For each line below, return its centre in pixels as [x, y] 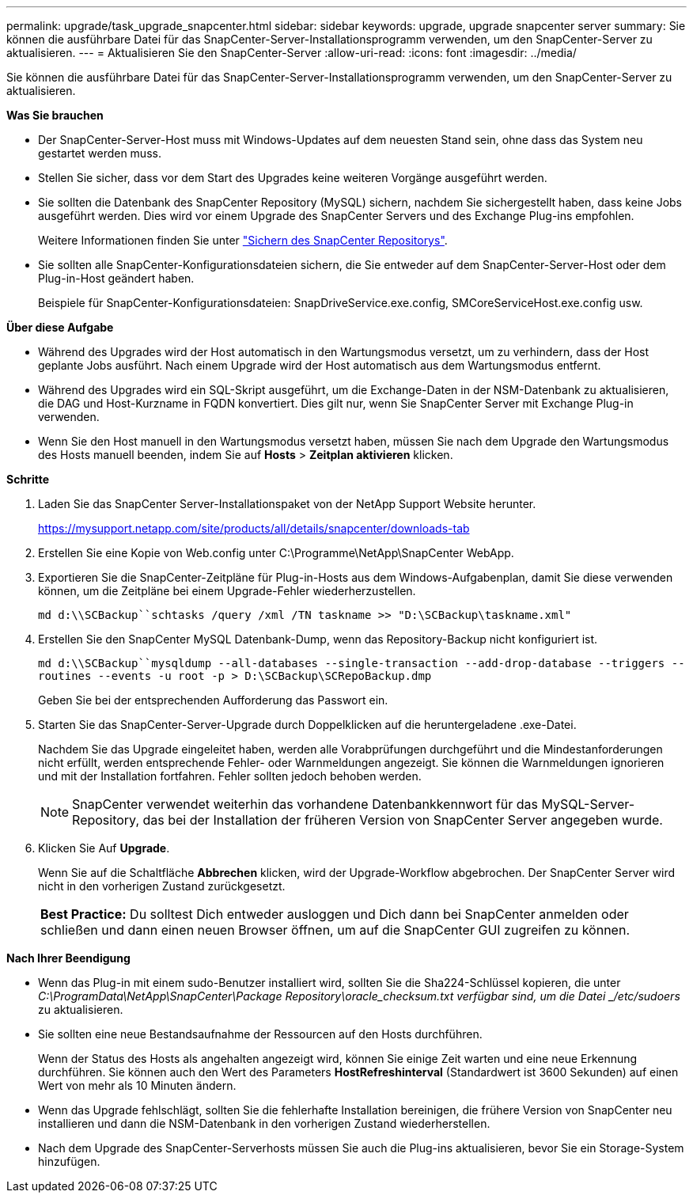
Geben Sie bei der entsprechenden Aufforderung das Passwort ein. [213, 700]
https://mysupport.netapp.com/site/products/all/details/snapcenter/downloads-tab [254, 528]
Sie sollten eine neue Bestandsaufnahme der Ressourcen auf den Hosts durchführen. [260, 1034]
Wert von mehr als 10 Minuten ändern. [137, 1085]
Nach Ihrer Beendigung [68, 958]
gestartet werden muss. [100, 153]
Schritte [28, 479]
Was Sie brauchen [55, 115]
